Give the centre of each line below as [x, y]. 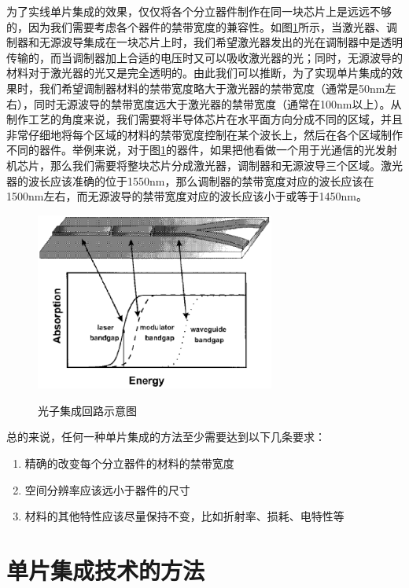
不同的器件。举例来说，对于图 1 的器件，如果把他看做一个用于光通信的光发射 [202, 150]
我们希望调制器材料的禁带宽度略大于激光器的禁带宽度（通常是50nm [212, 88]
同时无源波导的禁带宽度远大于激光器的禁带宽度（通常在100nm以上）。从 [217, 103]
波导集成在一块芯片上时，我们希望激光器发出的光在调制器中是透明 [232, 42]
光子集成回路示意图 [87, 410]
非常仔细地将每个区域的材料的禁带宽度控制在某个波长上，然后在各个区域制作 [204, 134]
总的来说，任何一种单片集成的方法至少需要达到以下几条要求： [166, 437]
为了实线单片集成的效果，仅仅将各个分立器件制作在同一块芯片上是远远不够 [199, 11]
